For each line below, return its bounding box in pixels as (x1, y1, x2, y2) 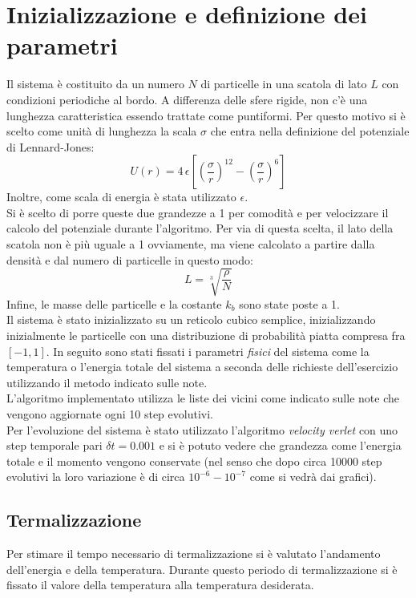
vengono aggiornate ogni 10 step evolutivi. (6, 405, 213, 422)
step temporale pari (6, 437, 103, 454)
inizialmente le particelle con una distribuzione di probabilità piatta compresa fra (6, 326, 406, 343)
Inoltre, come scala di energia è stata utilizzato (6, 188, 236, 205)
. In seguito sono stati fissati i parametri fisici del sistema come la (46, 342, 370, 359)
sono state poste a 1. (239, 295, 340, 312)
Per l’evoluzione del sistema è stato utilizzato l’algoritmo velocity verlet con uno (6, 421, 398, 438)
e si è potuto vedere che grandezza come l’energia (159, 437, 402, 454)
